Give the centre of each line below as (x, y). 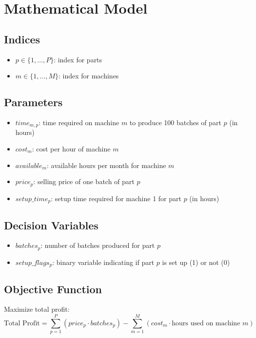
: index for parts (78, 59)
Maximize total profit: (37, 309)
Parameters (33, 102)
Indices (22, 39)
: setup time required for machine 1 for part (116, 198)
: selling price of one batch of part (84, 181)
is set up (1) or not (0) (196, 262)
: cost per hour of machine (71, 149)
